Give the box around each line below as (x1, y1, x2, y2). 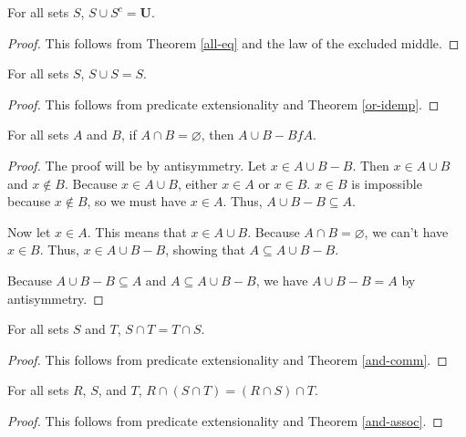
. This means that (87, 222, 187, 241)
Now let (7, 222, 51, 241)
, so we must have (87, 192, 187, 211)
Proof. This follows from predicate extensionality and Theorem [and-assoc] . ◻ (7, 411, 443, 430)
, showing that (165, 240, 245, 259)
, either (177, 173, 218, 192)
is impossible (351, 173, 422, 192)
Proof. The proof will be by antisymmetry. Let (7, 155, 267, 174)
